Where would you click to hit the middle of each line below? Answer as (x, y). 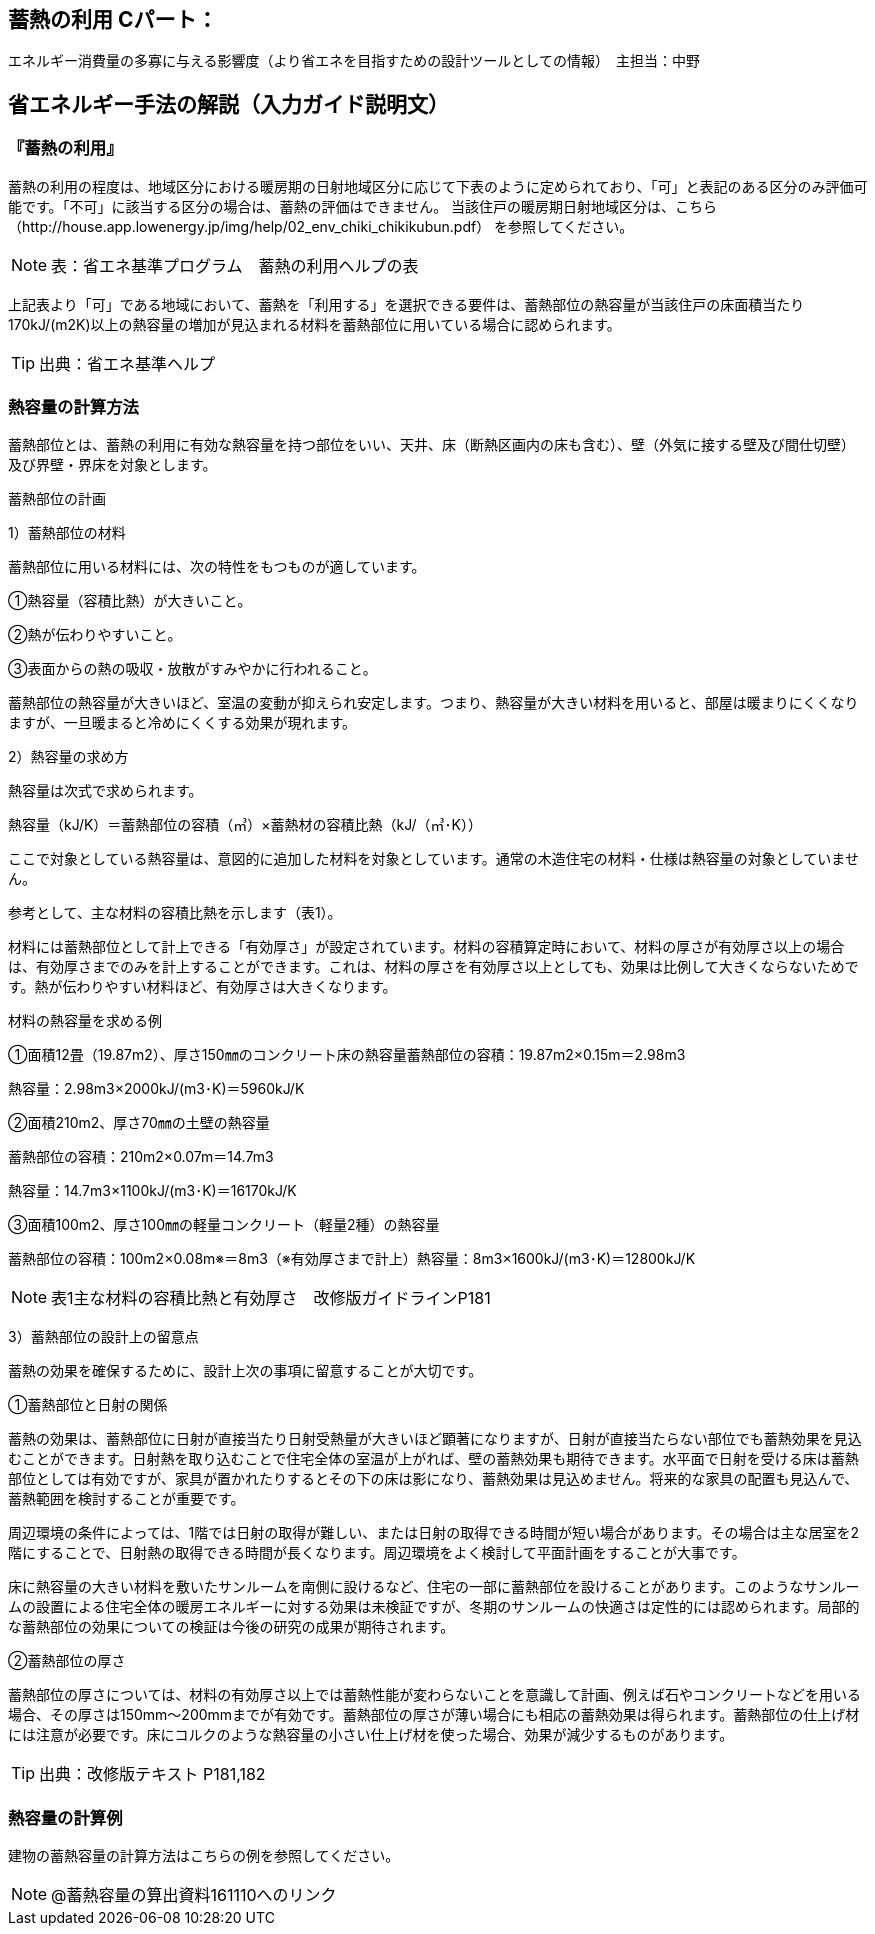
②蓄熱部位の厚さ (67, 1661)
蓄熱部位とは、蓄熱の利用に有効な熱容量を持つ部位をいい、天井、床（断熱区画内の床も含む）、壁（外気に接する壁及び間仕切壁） (431, 445)
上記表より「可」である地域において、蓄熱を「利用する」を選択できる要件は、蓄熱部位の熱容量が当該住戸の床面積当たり (406, 304)
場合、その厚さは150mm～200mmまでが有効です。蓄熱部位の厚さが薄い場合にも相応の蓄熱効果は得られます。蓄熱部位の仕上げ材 (434, 1715)
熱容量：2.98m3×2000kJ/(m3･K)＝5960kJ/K (156, 1089)
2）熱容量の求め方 (68, 757)
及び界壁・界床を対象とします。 (112, 465)
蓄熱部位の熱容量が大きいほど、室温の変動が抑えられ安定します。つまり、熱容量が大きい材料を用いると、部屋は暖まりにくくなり (433, 703)
